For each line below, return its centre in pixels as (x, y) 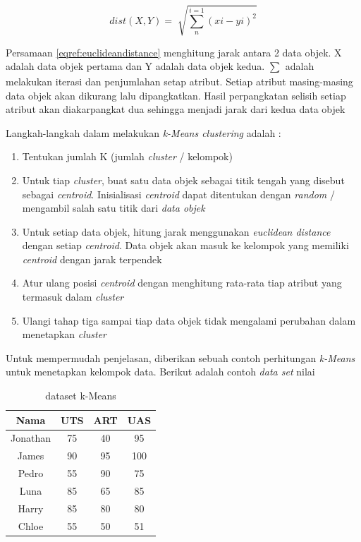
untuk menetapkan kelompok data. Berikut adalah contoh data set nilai (160, 372)
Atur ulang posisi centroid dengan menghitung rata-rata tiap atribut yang (182, 283)
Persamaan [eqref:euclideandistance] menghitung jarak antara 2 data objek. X (174, 52)
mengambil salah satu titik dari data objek (114, 208)
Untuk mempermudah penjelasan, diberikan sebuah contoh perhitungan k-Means (180, 357)
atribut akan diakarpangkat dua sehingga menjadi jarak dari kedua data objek (176, 109)
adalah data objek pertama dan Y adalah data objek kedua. (135, 66)
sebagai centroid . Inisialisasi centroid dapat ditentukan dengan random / (178, 194)
